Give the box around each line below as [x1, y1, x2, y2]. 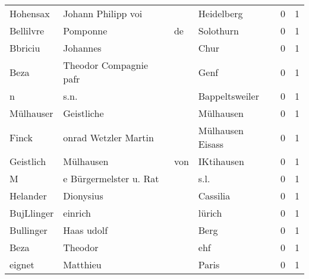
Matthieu [63, 258, 102, 271]
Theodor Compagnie [63, 58, 149, 72]
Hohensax [10, 7, 50, 20]
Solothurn [198, 24, 239, 37]
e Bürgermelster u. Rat [63, 172, 159, 185]
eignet [10, 258, 34, 271]
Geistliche [63, 106, 104, 120]
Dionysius [63, 189, 103, 202]
